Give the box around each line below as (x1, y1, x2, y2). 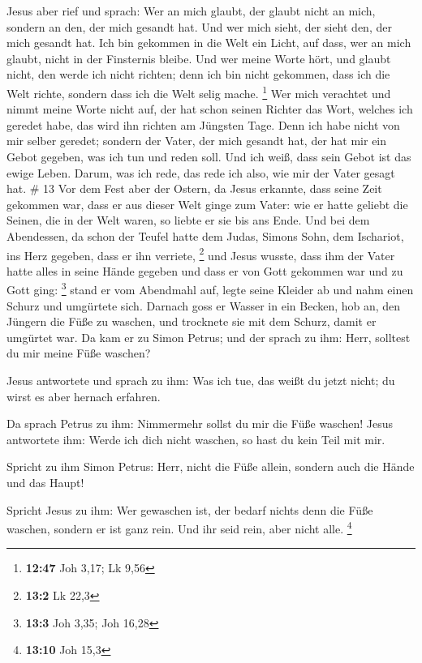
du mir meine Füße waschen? (6, 344, 151, 361)
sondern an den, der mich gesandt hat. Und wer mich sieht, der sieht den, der (6, 18, 392, 35)
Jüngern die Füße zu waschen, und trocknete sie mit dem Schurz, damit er (6, 313, 377, 330)
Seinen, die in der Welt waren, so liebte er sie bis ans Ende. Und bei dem (6, 212, 370, 229)
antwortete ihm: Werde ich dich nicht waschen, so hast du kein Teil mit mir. (6, 430, 385, 447)
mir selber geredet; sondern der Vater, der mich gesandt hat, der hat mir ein (6, 132, 387, 149)
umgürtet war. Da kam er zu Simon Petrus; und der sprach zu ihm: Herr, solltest (6, 328, 411, 345)
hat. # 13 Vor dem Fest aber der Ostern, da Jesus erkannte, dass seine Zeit (6, 180, 382, 197)
